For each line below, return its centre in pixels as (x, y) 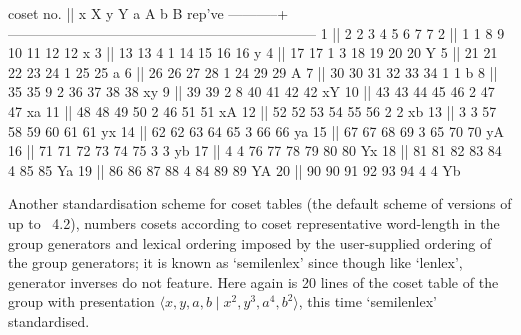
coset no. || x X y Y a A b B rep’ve (116, 13)
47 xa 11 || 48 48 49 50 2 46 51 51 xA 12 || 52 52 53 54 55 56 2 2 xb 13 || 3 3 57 (252, 110)
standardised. (49, 320)
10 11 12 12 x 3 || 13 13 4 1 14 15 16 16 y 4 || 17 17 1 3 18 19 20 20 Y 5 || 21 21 (253, 52)
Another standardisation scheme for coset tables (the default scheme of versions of (260, 203)
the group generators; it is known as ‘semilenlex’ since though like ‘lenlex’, (235, 262)
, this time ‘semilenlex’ (367, 301)
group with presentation (81, 301)
